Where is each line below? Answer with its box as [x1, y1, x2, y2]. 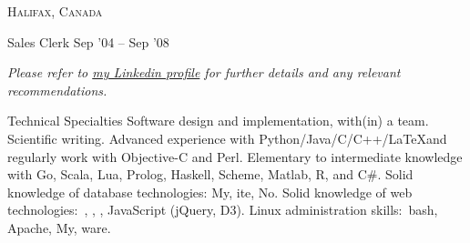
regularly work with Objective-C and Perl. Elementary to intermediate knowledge [7, 147, 463, 166]
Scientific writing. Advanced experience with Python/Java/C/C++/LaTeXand [7, 128, 447, 147]
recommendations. [7, 80, 107, 99]
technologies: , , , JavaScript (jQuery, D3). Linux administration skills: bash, [7, 200, 438, 219]
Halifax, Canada [7, 2, 103, 20]
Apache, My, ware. [7, 218, 111, 237]
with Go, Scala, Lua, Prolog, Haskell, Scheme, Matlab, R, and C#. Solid [7, 165, 414, 184]
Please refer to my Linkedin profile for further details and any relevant [7, 63, 401, 82]
